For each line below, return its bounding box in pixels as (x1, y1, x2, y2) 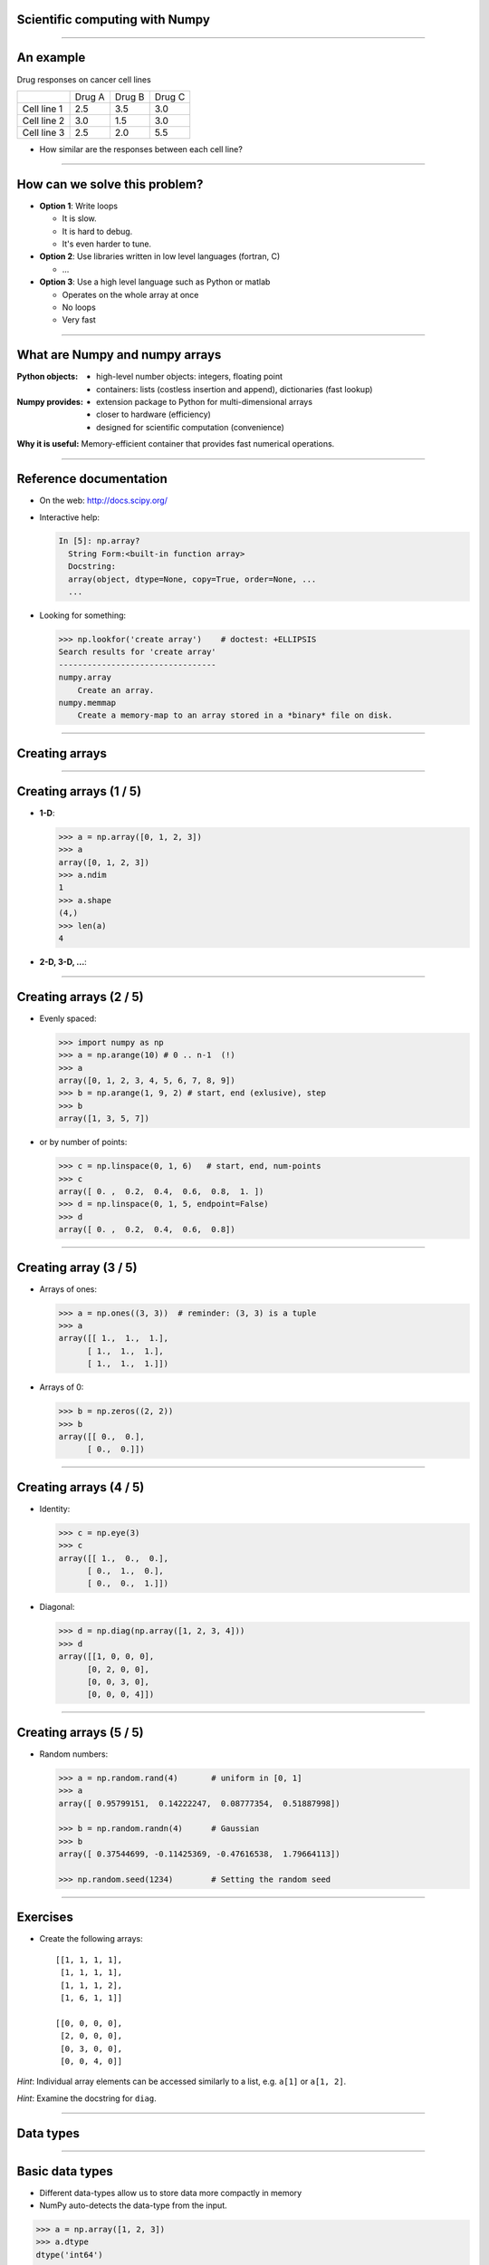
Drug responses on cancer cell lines (16, 73, 151, 85)
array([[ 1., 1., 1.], (58, 1333, 169, 1344)
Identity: (39, 1503, 71, 1514)
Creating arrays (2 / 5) (16, 988, 144, 1005)
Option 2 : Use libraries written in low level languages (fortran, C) (39, 251, 281, 262)
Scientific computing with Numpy (16, 12, 210, 27)
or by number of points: (39, 1137, 128, 1148)
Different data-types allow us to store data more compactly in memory (39, 2187, 302, 2198)
